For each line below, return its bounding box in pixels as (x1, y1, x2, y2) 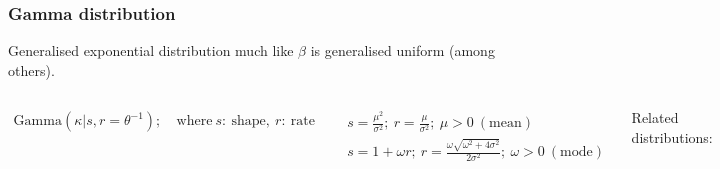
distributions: (631, 127, 713, 147)
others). (8, 59, 55, 80)
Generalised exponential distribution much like (8, 40, 294, 61)
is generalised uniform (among (310, 40, 495, 61)
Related (631, 107, 679, 128)
